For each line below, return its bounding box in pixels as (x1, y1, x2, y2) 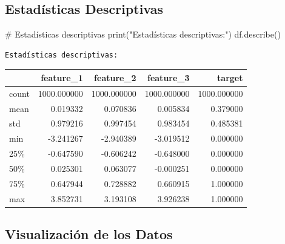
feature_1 (41, 71, 83, 84)
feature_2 (94, 71, 136, 84)
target (217, 71, 243, 84)
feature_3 (147, 71, 190, 84)
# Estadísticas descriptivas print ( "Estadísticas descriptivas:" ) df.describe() (5, 28, 281, 41)
